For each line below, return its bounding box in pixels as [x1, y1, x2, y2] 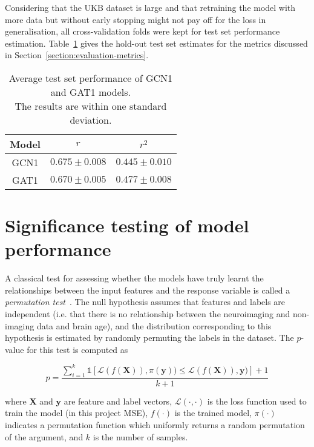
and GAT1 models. [50, 84, 131, 99]
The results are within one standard [15, 98, 167, 113]
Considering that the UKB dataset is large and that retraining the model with [5, 1, 296, 13]
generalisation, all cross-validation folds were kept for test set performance [5, 25, 280, 38]
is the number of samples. [93, 430, 188, 443]
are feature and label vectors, [64, 394, 172, 407]
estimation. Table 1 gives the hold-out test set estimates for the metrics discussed [5, 36, 308, 49]
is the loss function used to [207, 394, 307, 407]
